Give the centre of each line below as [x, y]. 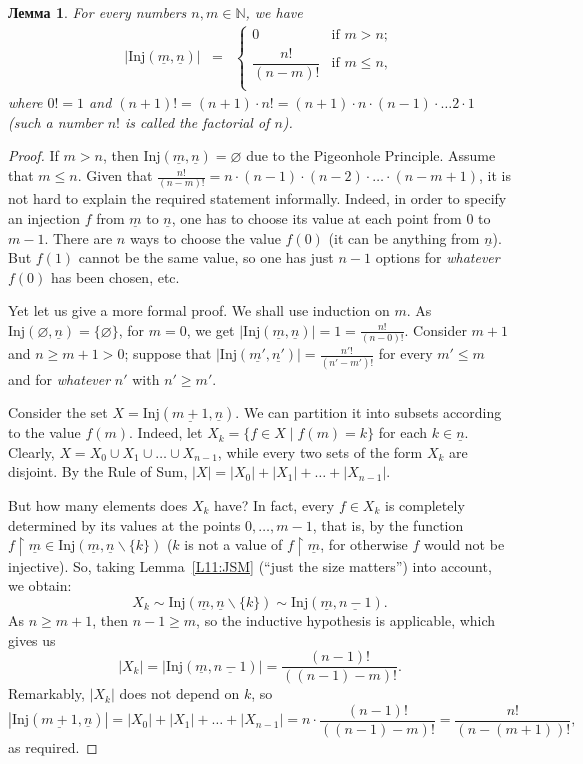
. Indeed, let [166, 432]
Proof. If [33, 155]
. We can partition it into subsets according [368, 412]
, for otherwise [364, 544]
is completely [424, 504]
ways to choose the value [205, 237]
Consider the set [58, 412]
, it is [495, 175]
